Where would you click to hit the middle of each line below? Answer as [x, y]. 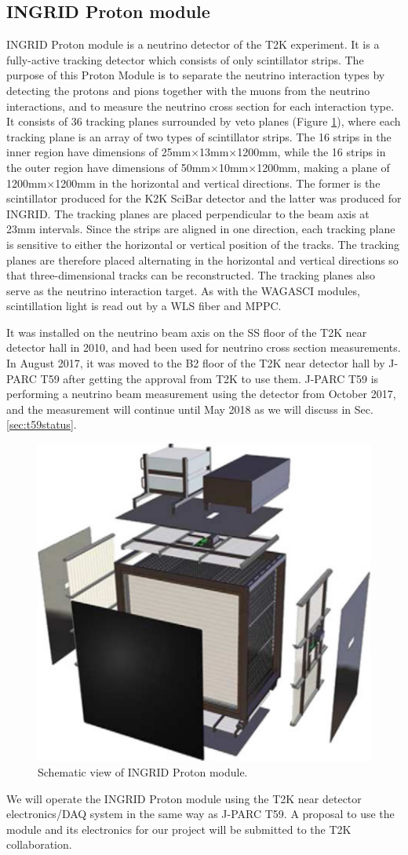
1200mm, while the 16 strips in [311, 152]
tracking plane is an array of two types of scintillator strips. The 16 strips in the [199, 136]
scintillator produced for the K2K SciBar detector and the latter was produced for [204, 198]
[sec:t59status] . [42, 424]
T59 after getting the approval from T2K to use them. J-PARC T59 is [209, 378]
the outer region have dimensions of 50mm [108, 167]
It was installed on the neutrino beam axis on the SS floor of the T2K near [187, 332]
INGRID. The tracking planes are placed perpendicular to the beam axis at [188, 213]
